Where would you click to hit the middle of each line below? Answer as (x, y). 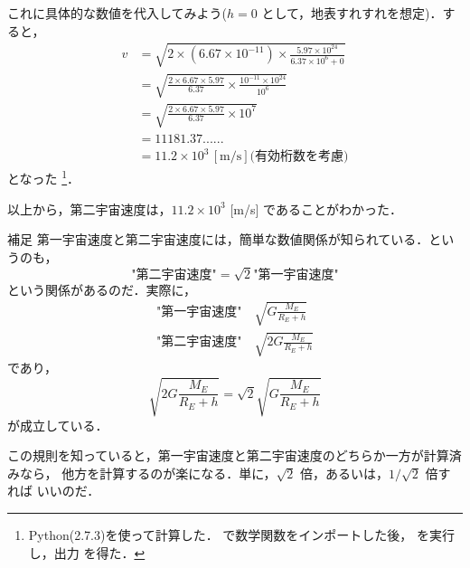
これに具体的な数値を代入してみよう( (117, 13)
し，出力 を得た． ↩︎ (87, 552)
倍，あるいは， (344, 473)
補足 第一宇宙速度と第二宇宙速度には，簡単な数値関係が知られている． (218, 239)
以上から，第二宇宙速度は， (89, 208)
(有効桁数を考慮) (299, 157)
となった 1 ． (44, 177)
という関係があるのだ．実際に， (102, 289)
